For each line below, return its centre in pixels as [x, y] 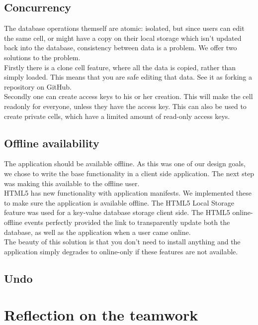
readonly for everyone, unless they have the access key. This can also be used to [125, 106]
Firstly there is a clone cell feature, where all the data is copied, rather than [120, 67]
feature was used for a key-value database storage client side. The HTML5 [117, 212]
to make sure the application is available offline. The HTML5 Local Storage [119, 202]
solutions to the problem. [42, 57]
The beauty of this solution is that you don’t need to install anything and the [122, 242]
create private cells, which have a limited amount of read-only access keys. [117, 116]
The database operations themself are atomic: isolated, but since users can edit [124, 28]
